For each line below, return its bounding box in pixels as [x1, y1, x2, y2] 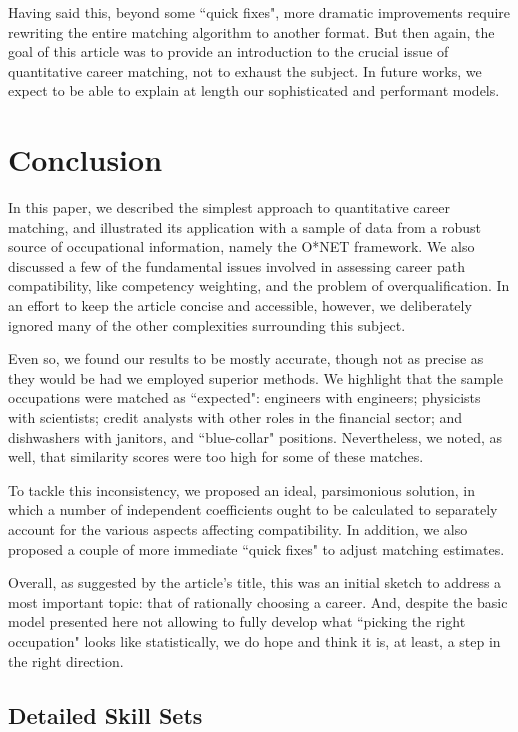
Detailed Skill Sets [8, 699, 203, 730]
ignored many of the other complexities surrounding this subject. [8, 314, 406, 335]
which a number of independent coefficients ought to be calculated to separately [8, 499, 498, 520]
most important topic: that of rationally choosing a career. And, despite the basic [8, 591, 508, 612]
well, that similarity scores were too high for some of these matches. [8, 446, 424, 467]
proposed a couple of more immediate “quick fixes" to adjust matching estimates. [8, 538, 505, 559]
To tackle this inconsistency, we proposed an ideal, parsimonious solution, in [8, 479, 475, 500]
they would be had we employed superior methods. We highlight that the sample [8, 367, 503, 388]
